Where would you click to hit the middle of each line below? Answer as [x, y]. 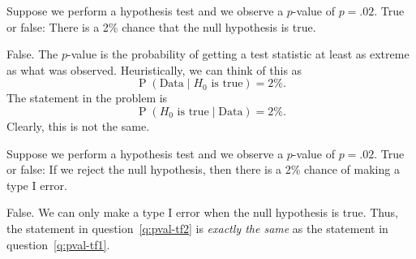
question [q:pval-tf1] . [58, 244]
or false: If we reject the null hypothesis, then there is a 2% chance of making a [203, 169]
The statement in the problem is [87, 98]
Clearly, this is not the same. [78, 125]
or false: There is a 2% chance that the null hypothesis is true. [161, 26]
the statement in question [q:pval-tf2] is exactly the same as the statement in [197, 228]
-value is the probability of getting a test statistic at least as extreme [238, 54]
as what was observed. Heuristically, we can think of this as [154, 69]
